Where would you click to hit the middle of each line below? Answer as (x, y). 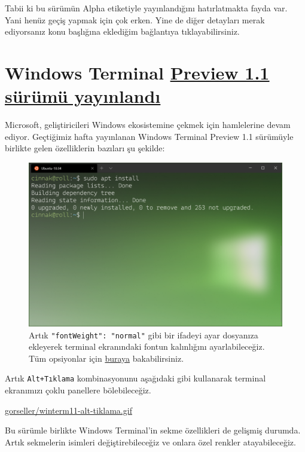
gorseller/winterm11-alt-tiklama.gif (68, 410)
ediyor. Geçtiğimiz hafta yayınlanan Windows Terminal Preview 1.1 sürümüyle (149, 136)
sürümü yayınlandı (83, 96)
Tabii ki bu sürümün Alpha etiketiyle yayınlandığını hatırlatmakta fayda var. (146, 8)
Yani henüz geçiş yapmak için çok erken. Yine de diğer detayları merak (135, 19)
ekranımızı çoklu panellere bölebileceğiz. (78, 390)
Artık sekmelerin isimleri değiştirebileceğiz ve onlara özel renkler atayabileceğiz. (150, 442)
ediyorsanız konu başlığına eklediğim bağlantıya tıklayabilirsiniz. (122, 31)
